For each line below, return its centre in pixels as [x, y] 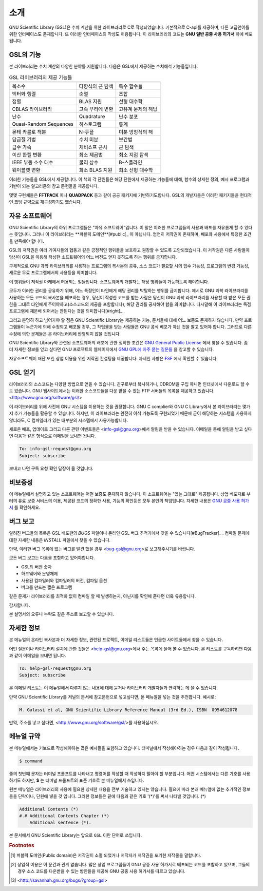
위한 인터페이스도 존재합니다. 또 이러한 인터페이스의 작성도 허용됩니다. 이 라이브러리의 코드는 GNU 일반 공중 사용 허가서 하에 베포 [131, 34]
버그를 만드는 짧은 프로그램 [47, 587]
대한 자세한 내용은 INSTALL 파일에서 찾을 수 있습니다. [60, 540]
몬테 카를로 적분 [29, 132]
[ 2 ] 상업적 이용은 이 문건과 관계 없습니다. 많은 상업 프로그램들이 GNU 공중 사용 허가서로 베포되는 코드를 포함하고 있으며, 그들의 [130, 864]
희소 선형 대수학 [136, 170]
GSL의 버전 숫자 [37, 567]
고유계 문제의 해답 [138, 109]
